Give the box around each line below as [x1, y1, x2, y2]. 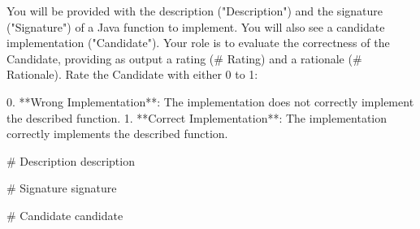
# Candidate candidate [6, 206, 123, 223]
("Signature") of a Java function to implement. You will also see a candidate [6, 18, 385, 35]
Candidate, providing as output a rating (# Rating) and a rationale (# [6, 50, 362, 67]
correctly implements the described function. [6, 125, 228, 142]
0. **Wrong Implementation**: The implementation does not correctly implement [6, 93, 414, 110]
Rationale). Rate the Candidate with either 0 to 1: [6, 66, 258, 83]
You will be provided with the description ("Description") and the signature [6, 2, 383, 19]
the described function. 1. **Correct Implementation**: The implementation [6, 109, 388, 126]
